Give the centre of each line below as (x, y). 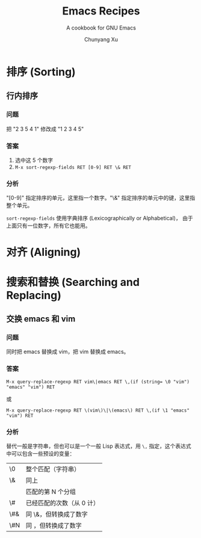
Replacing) (34, 295)
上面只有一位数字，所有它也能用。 (48, 226)
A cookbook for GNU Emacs (101, 28)
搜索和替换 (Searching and (73, 282)
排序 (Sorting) (41, 72)
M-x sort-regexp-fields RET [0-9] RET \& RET (73, 167)
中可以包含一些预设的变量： (41, 453)
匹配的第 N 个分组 (51, 492)
